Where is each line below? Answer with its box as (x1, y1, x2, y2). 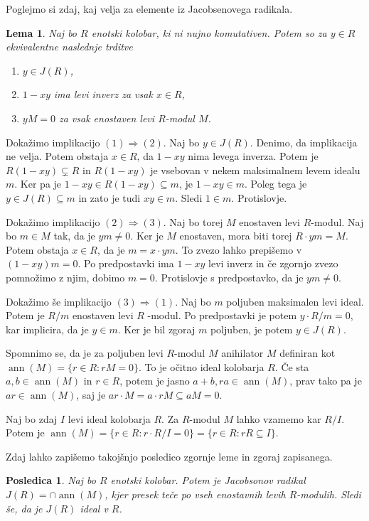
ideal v (80, 500, 108, 515)
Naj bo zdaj (6, 411, 58, 426)
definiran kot (279, 345, 336, 360)
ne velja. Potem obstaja (6, 149, 109, 163)
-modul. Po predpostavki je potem (147, 308, 297, 323)
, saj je (76, 387, 106, 402)
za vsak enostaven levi (58, 110, 155, 125)
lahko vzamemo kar (236, 411, 321, 426)
